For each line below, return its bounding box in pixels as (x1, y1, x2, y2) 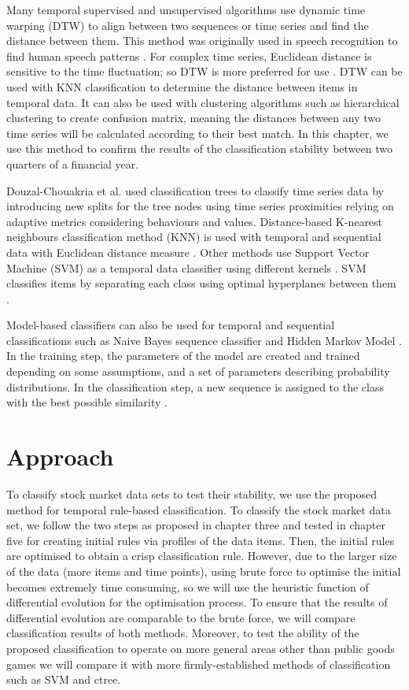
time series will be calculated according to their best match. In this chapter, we (6, 124, 389, 141)
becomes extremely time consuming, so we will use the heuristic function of (6, 578, 369, 595)
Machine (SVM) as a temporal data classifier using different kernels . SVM (6, 259, 367, 276)
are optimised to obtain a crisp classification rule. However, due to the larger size (6, 547, 397, 564)
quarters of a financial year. (6, 155, 139, 172)
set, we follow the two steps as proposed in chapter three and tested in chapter (6, 517, 386, 533)
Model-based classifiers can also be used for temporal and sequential (6, 317, 335, 333)
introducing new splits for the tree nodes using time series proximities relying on (6, 198, 394, 214)
